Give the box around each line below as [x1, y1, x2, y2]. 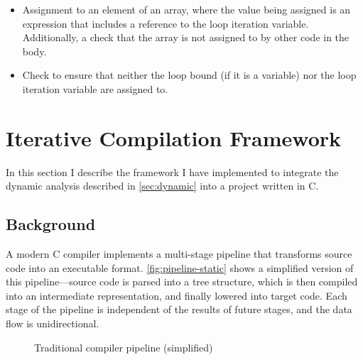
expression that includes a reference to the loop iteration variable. [22, 16, 309, 31]
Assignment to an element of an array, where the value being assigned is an [22, 2, 351, 16]
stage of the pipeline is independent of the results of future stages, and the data [6, 302, 352, 317]
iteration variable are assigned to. [22, 81, 168, 96]
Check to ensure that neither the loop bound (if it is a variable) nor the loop [22, 67, 357, 82]
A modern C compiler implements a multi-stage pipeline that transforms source [6, 246, 352, 261]
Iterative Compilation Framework [6, 123, 342, 152]
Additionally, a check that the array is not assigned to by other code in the [22, 30, 350, 45]
